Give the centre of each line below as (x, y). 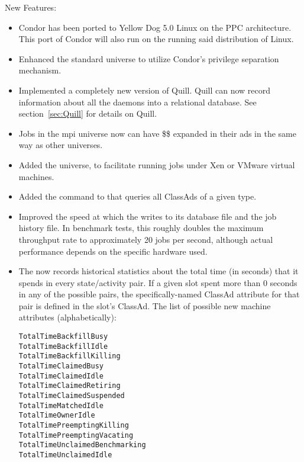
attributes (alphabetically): (67, 317)
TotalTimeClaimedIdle (61, 376)
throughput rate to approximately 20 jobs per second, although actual (146, 239)
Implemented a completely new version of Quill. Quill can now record (145, 90)
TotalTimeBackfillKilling (69, 356)
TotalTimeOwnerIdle (57, 416)
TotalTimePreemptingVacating (76, 435)
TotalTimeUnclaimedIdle (65, 455)
